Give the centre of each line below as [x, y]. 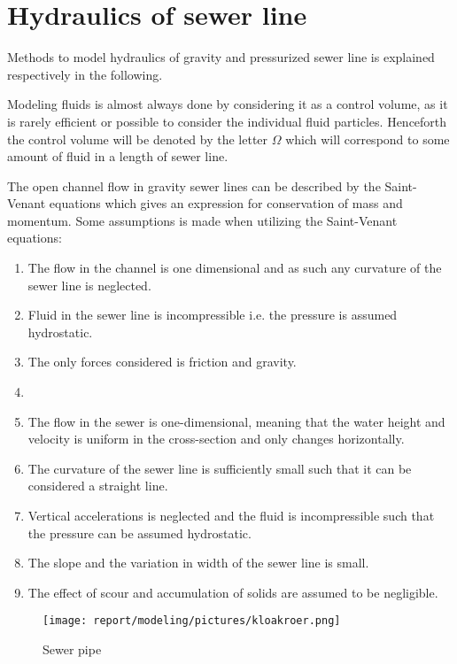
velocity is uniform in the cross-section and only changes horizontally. [216, 439]
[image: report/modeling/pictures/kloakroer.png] [192, 621]
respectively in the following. [85, 74]
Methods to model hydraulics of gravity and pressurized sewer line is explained [221, 57]
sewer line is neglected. [89, 285]
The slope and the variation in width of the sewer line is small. [198, 563]
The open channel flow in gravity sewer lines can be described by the [194, 185]
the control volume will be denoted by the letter [138, 139]
